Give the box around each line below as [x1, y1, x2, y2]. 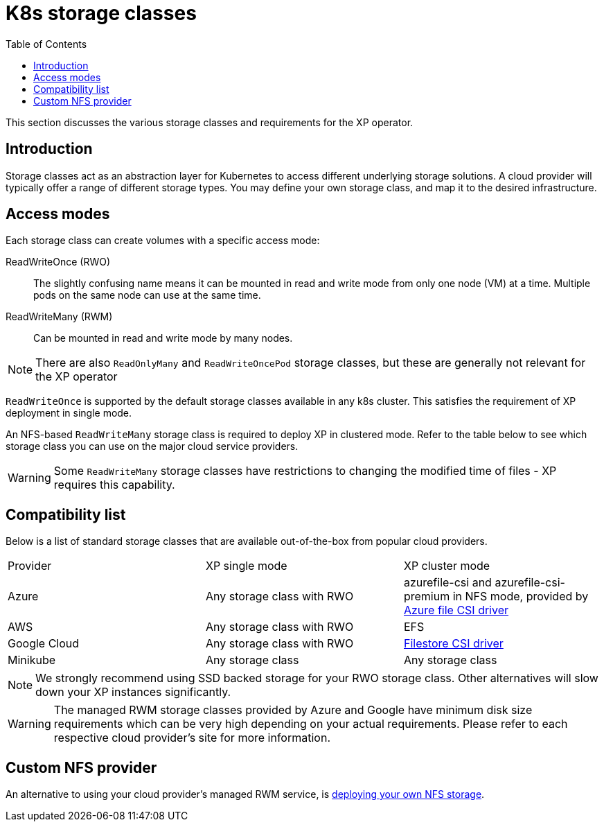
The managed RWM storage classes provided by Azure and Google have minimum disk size [53, 703, 533, 717]
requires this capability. [53, 478, 175, 492]
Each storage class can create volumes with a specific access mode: [6, 234, 320, 247]
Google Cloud [8, 636, 80, 651]
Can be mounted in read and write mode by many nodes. [33, 332, 293, 345]
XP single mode [205, 559, 287, 573]
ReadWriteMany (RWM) [6, 311, 113, 323]
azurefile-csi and [403, 575, 492, 590]
